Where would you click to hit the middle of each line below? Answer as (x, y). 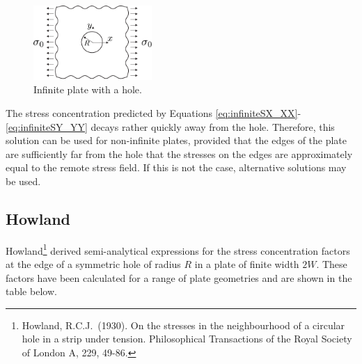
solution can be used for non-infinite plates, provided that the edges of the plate (176, 140)
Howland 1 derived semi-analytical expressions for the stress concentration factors (178, 249)
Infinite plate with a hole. (88, 89)
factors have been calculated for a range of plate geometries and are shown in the (179, 277)
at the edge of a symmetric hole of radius (93, 263)
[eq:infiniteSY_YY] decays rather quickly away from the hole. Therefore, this (170, 126)
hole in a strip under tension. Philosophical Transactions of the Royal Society (187, 339)
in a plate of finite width (247, 263)
